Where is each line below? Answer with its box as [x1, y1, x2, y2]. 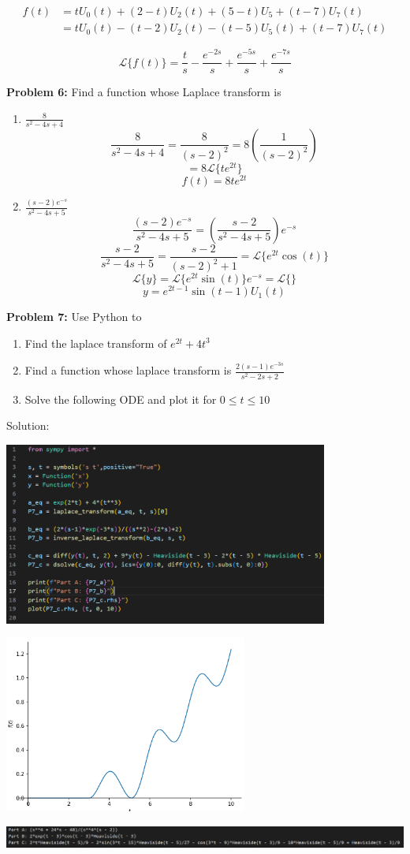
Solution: [6, 417, 50, 434]
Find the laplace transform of [24, 334, 167, 351]
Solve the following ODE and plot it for [24, 390, 217, 407]
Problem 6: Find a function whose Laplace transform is [6, 84, 281, 100]
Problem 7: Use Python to [6, 308, 142, 325]
